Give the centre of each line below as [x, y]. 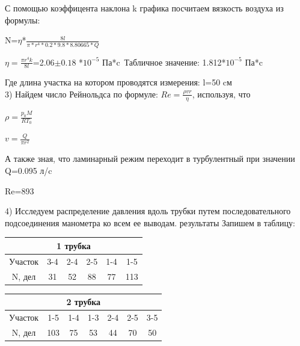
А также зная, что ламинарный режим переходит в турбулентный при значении [150, 159]
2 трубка [84, 302]
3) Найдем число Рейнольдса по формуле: [81, 94]
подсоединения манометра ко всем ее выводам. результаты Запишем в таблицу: [150, 222]
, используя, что [221, 94]
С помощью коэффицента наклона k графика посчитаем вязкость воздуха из [144, 8]
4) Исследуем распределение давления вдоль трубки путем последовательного [148, 211]
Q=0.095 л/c [29, 170]
